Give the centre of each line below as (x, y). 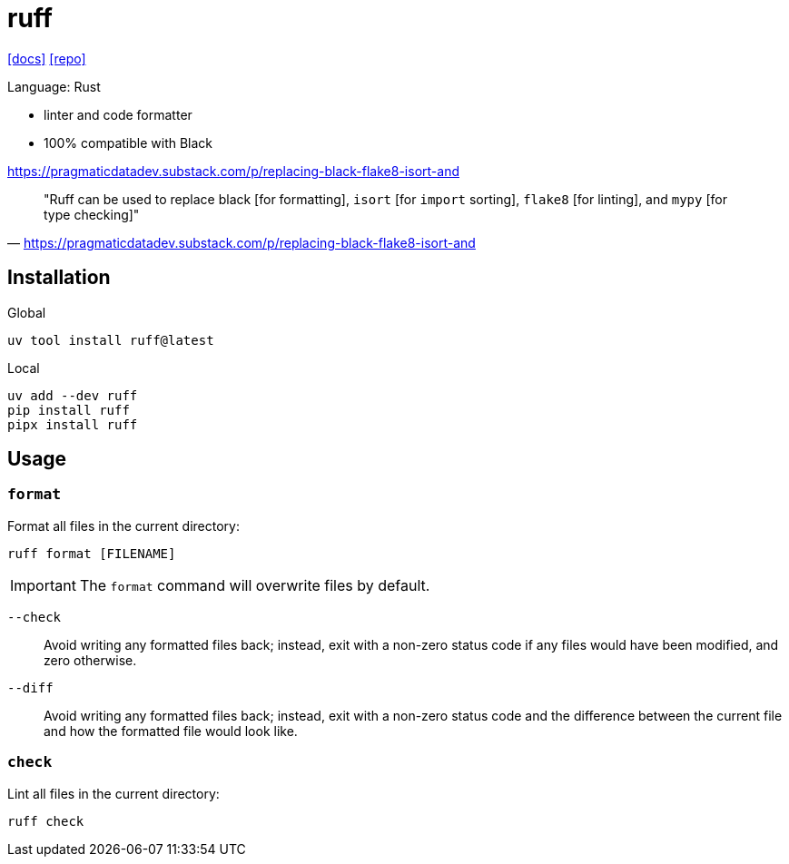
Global (27, 312)
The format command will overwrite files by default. (255, 585)
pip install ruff (69, 410)
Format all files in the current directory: (123, 525)
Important (43, 585)
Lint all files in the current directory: (113, 793)
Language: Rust (54, 86)
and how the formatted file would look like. (171, 731)
